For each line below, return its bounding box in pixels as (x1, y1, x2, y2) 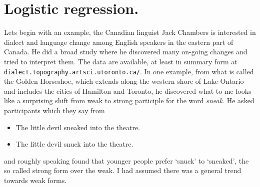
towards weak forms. (4, 175, 67, 185)
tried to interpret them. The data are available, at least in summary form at (4, 56, 237, 66)
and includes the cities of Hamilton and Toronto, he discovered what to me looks (4, 85, 251, 96)
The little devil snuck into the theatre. (15, 139, 133, 149)
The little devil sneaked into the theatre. (15, 122, 140, 132)
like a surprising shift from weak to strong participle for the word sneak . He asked (4, 95, 254, 106)
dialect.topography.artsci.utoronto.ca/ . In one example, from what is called (4, 66, 254, 76)
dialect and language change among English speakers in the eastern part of (4, 36, 233, 47)
